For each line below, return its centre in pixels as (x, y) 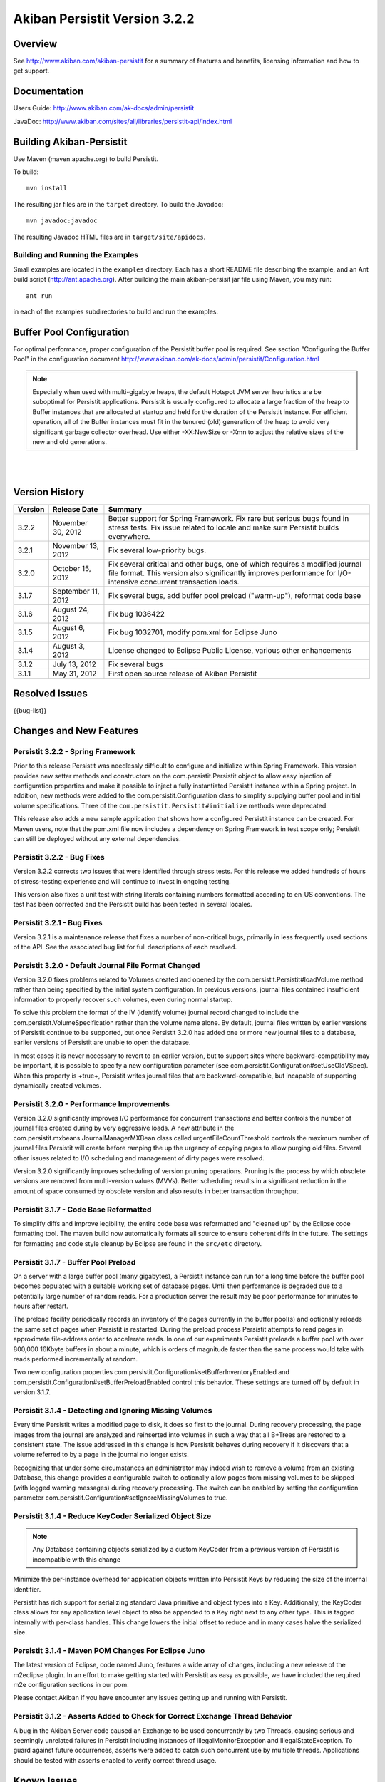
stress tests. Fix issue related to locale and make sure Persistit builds (224, 527)
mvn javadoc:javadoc (62, 221)
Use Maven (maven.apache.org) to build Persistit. (86, 159)
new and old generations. (70, 441)
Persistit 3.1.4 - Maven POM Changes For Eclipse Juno (109, 1650)
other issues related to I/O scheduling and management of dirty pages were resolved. (139, 1158)
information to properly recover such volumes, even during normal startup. (123, 999)
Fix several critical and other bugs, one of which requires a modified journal (235, 564)
